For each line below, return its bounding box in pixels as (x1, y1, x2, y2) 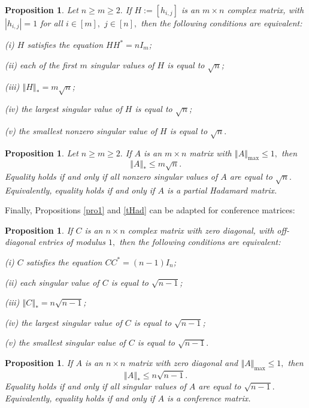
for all (40, 17, 63, 29)
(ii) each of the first (5, 58, 77, 71)
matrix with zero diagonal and (128, 356, 238, 368)
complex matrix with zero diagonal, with (128, 223, 274, 236)
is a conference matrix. (166, 391, 251, 404)
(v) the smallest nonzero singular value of (5, 124, 157, 137)
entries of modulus (38, 235, 106, 248)
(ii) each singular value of (5, 276, 99, 288)
